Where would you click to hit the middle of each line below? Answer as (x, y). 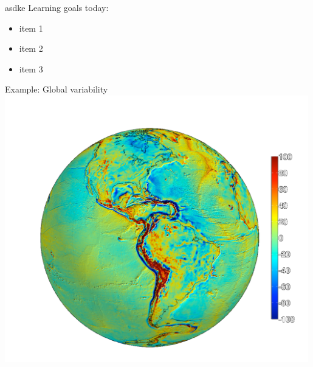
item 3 (31, 68)
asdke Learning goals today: (57, 7)
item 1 (31, 28)
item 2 (31, 48)
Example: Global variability (57, 89)
